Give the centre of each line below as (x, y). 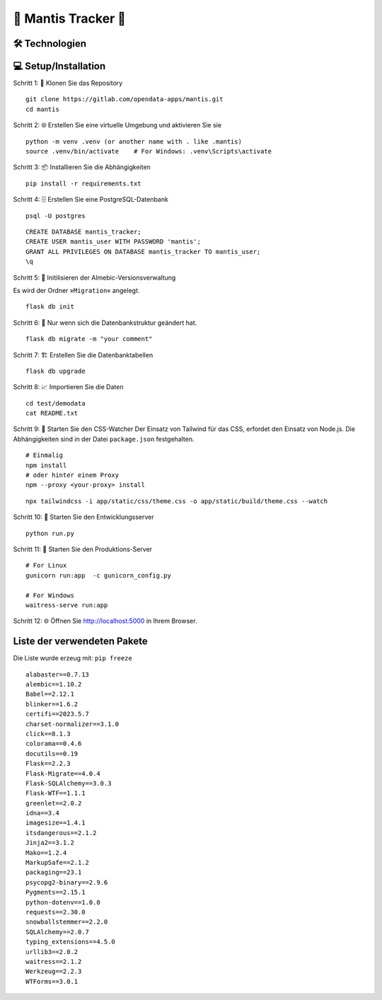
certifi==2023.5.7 (58, 714)
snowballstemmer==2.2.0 (67, 922)
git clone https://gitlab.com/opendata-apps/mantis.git (125, 99)
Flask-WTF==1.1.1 (56, 793)
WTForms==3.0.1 (52, 981)
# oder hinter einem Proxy (73, 475)
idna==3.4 (42, 813)
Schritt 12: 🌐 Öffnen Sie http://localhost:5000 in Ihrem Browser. (105, 621)
